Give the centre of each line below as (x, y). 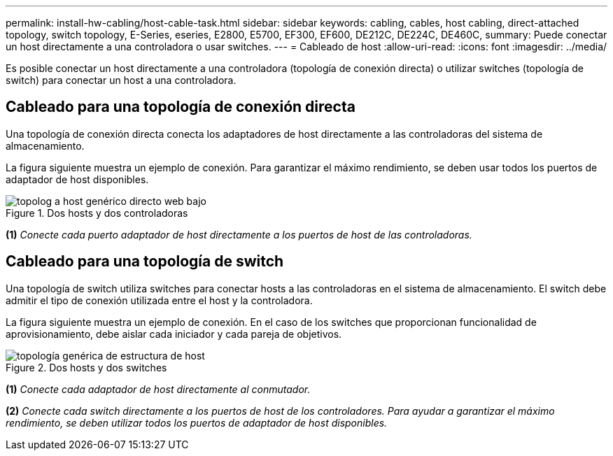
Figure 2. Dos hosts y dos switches (86, 367)
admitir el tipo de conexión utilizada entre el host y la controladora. (159, 300)
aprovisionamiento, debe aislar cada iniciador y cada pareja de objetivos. (174, 334)
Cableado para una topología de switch (145, 262)
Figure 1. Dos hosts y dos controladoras (97, 213)
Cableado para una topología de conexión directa (181, 107)
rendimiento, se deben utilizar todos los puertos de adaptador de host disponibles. (197, 422)
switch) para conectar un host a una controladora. (121, 80)
